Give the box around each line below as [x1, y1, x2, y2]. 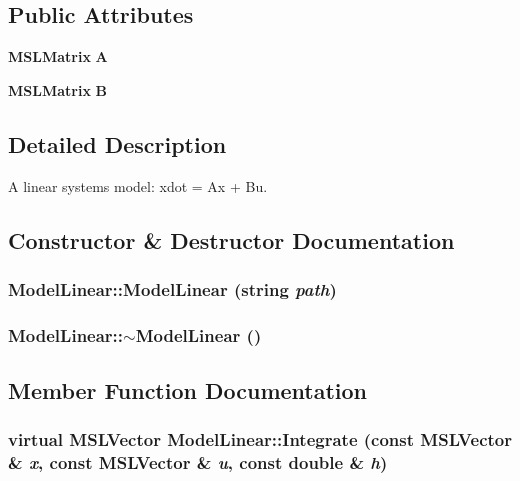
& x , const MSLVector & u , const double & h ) [8, 450, 388, 475]
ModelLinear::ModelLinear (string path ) [8, 276, 337, 301]
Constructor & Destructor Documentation [8, 224, 455, 255]
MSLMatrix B [8, 79, 108, 100]
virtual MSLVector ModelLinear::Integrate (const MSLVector [8, 427, 512, 452]
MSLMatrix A [8, 46, 108, 67]
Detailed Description [8, 128, 227, 159]
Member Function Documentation [8, 375, 368, 406]
